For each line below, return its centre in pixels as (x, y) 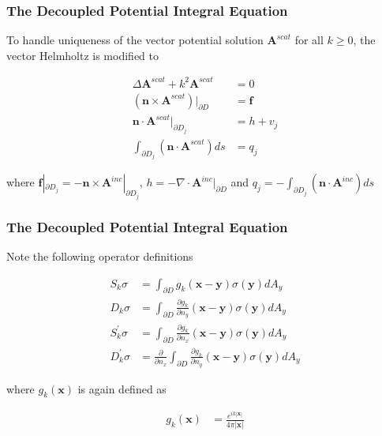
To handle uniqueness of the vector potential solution (135, 40)
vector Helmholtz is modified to (82, 55)
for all (309, 40)
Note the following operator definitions (100, 256)
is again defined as (122, 388)
